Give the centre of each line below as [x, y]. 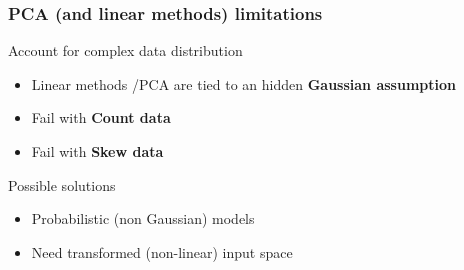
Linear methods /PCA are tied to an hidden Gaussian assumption [243, 83]
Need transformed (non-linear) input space [162, 251]
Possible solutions [62, 184]
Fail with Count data [101, 117]
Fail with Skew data [97, 151]
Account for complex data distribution [125, 50]
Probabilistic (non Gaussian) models [143, 218]
